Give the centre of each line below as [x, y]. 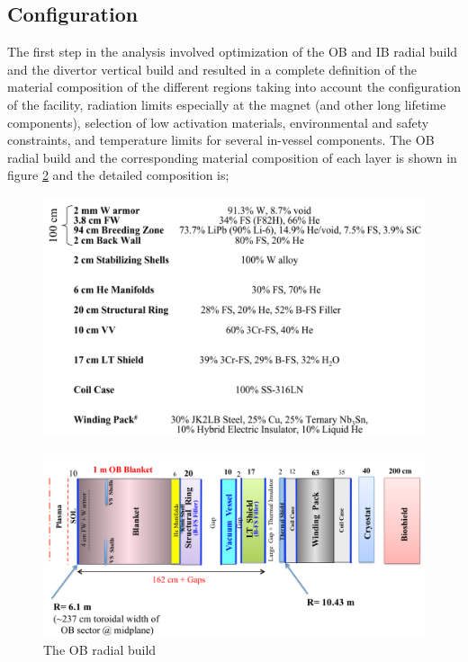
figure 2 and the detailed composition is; [118, 175]
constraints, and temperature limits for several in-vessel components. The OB [221, 140]
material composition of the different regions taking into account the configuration [234, 87]
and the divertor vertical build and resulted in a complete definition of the [212, 69]
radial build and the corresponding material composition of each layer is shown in [232, 157]
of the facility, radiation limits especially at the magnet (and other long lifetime [227, 104]
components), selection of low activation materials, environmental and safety [218, 122]
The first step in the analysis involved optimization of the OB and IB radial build [233, 52]
